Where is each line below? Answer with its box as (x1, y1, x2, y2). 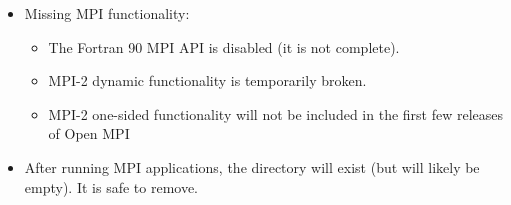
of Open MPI (48, 123, 130, 144)
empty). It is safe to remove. (24, 176, 199, 197)
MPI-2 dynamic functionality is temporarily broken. (48, 70, 367, 91)
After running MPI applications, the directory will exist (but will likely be (24, 156, 480, 177)
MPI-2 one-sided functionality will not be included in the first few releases (48, 103, 504, 124)
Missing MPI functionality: (24, 3, 190, 23)
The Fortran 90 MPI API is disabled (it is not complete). (48, 36, 400, 57)
